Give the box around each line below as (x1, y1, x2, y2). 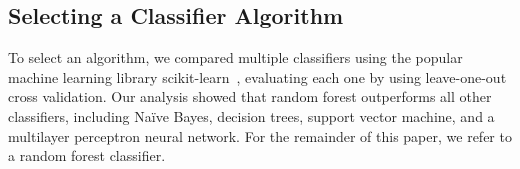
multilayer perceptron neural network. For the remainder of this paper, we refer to (8, 125, 512, 146)
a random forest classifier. (8, 145, 166, 166)
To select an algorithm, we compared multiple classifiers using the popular (8, 47, 463, 68)
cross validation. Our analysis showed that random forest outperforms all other (8, 86, 492, 107)
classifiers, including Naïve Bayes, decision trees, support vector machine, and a (8, 105, 495, 126)
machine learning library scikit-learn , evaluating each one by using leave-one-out (8, 66, 507, 87)
